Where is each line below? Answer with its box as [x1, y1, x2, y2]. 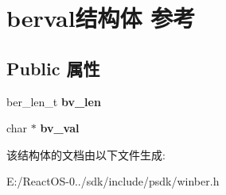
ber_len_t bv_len [6, 93, 101, 109]
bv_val [40, 120, 80, 136]
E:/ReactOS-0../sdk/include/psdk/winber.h [6, 173, 220, 189]
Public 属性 [6, 55, 100, 80]
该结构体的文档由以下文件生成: [6, 146, 166, 162]
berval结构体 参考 [6, 2, 196, 34]
